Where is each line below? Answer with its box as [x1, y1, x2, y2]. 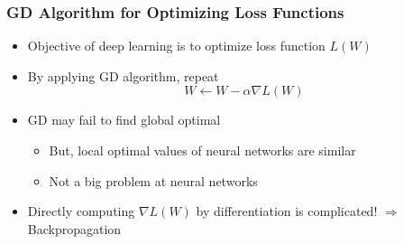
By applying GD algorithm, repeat [27, 66, 219, 85]
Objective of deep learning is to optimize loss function [27, 36, 326, 55]
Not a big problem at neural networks [49, 171, 258, 190]
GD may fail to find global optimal [27, 110, 221, 129]
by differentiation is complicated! [196, 202, 378, 221]
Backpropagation [27, 219, 122, 238]
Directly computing [27, 202, 135, 221]
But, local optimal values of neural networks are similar [49, 141, 356, 159]
